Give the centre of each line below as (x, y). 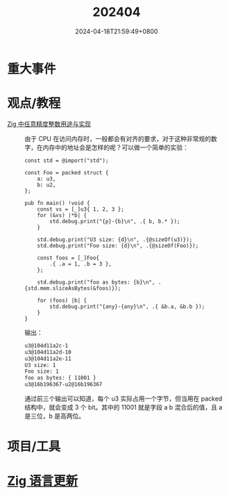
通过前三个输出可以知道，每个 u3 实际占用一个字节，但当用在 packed (124, 398)
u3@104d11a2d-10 (48, 352)
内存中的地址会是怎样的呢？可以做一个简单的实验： (116, 147)
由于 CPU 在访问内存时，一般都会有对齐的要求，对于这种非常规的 (118, 138)
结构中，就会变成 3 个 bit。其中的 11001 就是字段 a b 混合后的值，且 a (124, 407)
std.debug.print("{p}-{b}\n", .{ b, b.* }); (115, 221)
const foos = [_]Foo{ (68, 258)
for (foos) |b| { (62, 300)
